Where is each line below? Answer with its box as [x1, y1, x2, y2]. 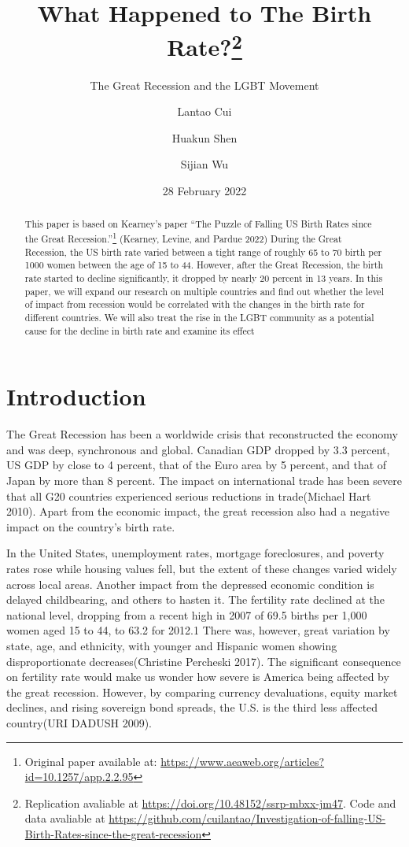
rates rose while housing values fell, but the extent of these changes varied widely [6, 560, 397, 576]
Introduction [6, 380, 146, 412]
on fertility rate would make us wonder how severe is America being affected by [6, 668, 389, 685]
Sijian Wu [180, 156, 229, 172]
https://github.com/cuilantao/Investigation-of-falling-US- [109, 810, 386, 827]
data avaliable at [24, 810, 105, 827]
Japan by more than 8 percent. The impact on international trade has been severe [6, 472, 402, 488]
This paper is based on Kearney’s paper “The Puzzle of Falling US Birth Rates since [24, 217, 372, 231]
